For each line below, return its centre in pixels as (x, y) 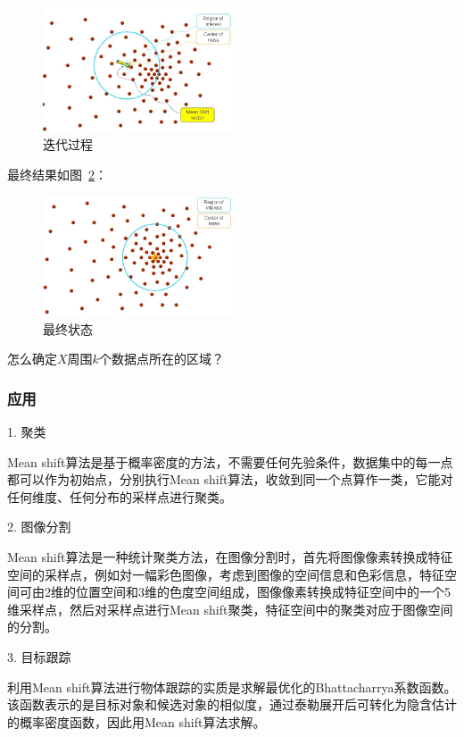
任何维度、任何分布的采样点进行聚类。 (120, 496)
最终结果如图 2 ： (57, 174)
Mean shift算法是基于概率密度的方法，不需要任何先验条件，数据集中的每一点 (230, 461)
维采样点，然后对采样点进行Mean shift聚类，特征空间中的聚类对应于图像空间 (230, 609)
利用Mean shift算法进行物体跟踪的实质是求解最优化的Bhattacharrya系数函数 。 (232, 687)
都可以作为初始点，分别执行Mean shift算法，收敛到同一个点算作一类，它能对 (230, 479)
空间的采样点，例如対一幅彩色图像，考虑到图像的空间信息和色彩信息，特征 (226, 574)
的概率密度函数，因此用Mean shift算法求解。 (137, 721)
